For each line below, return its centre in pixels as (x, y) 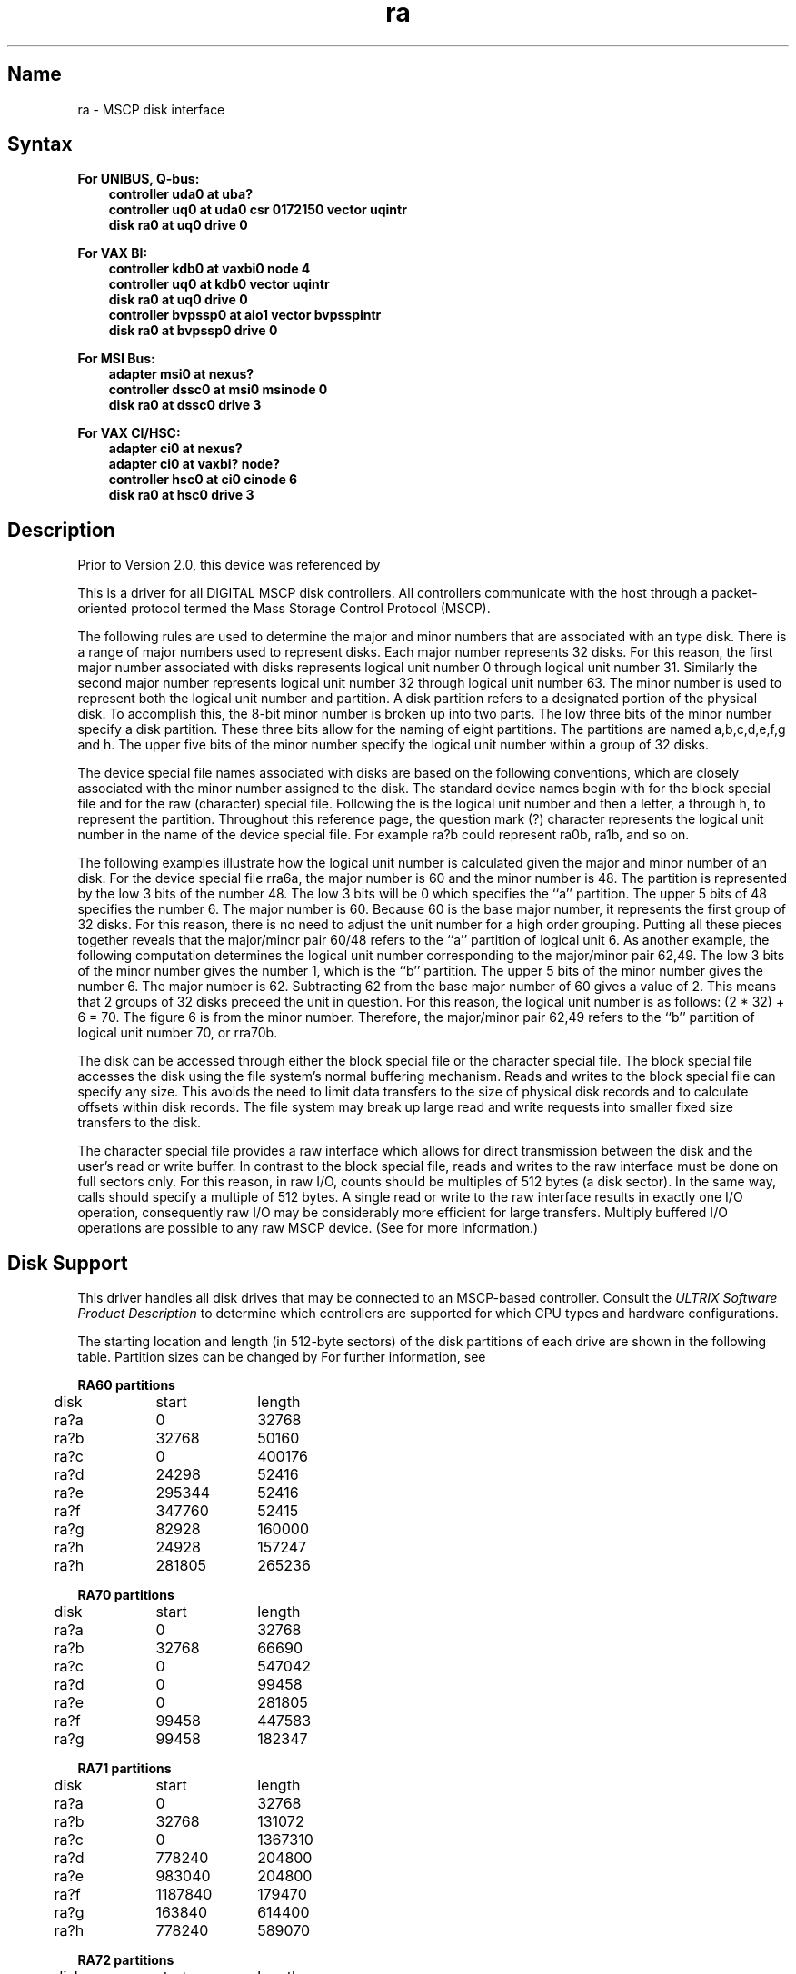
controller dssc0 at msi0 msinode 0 (218, 390)
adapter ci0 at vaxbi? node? (194, 464)
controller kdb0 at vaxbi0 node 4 (209, 269)
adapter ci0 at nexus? (175, 449)
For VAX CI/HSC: (129, 433)
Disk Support (68, 1263)
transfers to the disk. (139, 1123)
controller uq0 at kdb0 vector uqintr (219, 284)
